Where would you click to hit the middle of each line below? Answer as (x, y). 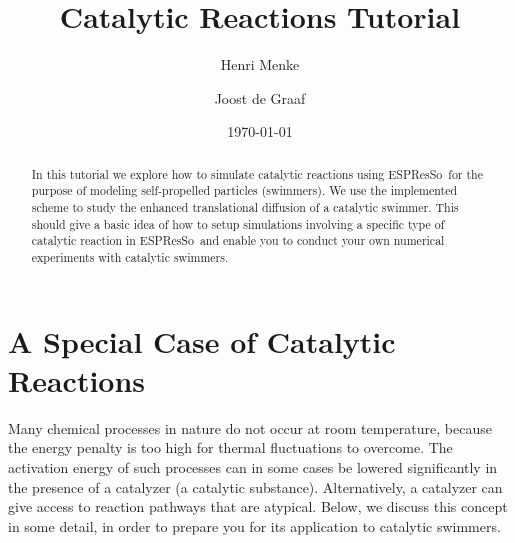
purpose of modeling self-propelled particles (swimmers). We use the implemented (244, 190)
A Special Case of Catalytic (202, 340)
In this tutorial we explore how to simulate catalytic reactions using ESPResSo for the (257, 173)
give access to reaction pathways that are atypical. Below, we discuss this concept (258, 506)
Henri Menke (260, 64)
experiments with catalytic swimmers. (130, 256)
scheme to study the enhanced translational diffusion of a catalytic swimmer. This (245, 207)
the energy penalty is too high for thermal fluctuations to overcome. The (230, 447)
